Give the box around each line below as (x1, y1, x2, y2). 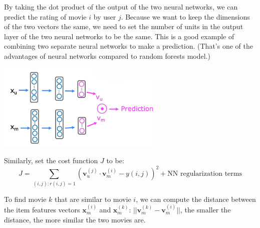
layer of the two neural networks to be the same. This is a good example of (4, 31, 234, 41)
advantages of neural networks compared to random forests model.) (4, 50, 210, 61)
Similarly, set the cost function (4, 155, 98, 166)
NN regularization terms (167, 170, 242, 178)
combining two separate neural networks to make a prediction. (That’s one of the (4, 41, 253, 51)
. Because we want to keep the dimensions (121, 11, 250, 22)
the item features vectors (4, 204, 80, 215)
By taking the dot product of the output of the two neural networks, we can (4, 2, 238, 12)
